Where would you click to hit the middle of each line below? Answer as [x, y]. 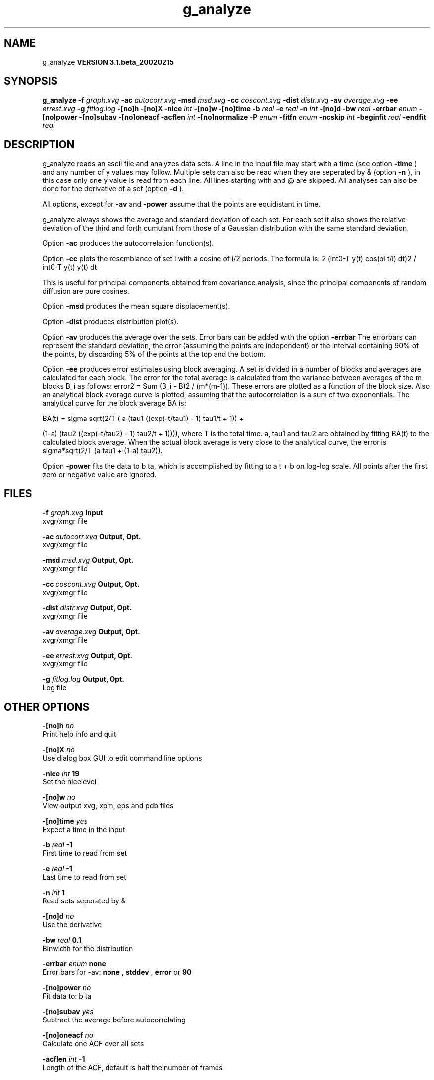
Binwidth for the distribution [88, 948]
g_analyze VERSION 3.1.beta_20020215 [108, 62]
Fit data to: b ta [67, 996]
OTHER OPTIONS [47, 707]
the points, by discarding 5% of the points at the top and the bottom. [154, 354]
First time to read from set [84, 853]
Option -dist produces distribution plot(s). [110, 322]
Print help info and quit [79, 734]
